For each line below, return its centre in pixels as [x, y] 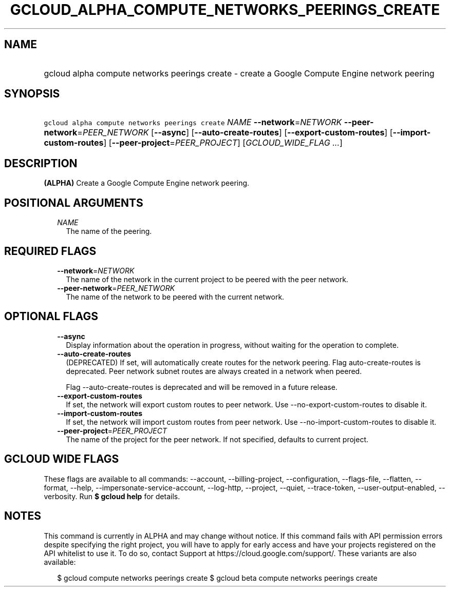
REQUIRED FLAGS [50, 251]
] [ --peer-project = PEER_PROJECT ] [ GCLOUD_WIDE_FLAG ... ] [223, 143]
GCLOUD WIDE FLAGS [62, 459]
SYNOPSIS [32, 94]
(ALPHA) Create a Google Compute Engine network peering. [147, 183]
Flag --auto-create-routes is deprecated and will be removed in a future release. [202, 387]
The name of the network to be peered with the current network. [175, 297]
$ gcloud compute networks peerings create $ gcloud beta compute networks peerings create [217, 578]
